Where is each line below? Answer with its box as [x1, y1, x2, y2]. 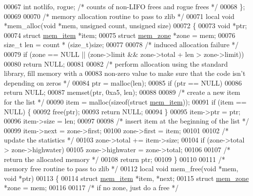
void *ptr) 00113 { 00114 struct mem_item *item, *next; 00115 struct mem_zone [4, 173, 249, 183]
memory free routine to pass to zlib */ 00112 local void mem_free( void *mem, [4, 163, 238, 174]
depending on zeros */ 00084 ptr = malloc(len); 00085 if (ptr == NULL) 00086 [4, 77, 242, 88]
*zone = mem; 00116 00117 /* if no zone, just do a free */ [4, 182, 179, 193]
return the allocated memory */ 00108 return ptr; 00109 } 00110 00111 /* [4, 154, 225, 164]
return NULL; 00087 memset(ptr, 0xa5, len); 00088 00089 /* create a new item [4, 87, 240, 97]
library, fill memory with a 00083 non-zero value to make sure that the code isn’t [4, 68, 246, 78]
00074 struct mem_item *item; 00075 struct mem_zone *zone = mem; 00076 [4, 30, 235, 40]
